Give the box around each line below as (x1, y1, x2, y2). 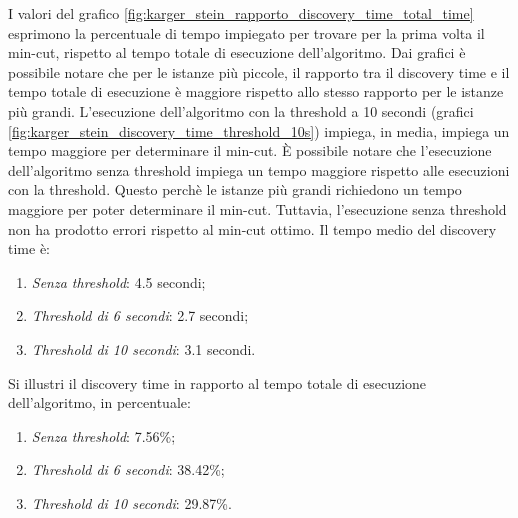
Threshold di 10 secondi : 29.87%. (31, 492, 232, 513)
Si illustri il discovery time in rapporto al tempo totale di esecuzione (8, 372, 427, 393)
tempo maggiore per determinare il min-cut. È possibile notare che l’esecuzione (8, 140, 492, 161)
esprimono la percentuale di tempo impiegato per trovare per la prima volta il (8, 22, 485, 43)
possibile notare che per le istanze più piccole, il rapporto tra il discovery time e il (8, 61, 510, 82)
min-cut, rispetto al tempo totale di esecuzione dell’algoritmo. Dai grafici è (8, 42, 466, 63)
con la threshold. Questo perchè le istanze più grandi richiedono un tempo (8, 179, 462, 200)
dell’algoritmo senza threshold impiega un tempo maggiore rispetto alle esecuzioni (8, 159, 510, 180)
